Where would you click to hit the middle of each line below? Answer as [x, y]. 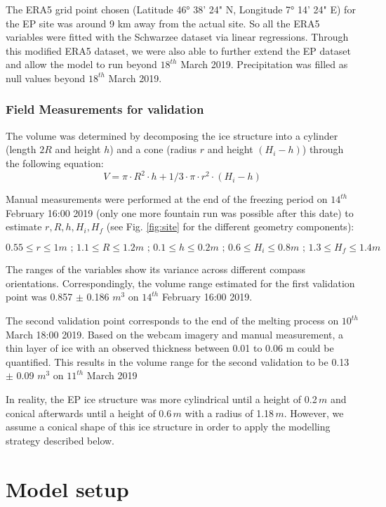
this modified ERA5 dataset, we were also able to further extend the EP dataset [178, 50]
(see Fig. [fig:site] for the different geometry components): [230, 226]
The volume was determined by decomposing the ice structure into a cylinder [172, 135]
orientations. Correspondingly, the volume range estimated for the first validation [180, 283]
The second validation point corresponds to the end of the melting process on [172, 321]
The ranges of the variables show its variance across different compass [155, 269]
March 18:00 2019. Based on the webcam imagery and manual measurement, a [175, 334]
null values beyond [46, 78]
